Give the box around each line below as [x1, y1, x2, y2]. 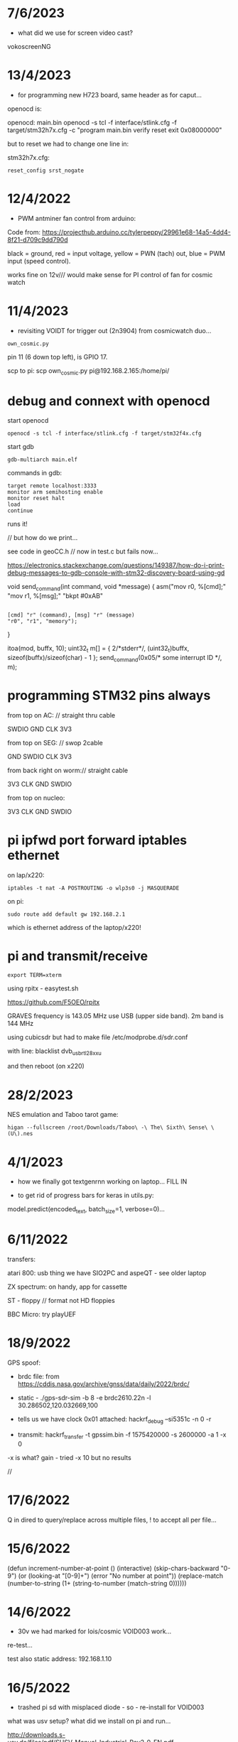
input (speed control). [7, 256, 71, 265]
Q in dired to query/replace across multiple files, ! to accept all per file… [7, 1515, 217, 1524]
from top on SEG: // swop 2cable [7, 738, 103, 747]
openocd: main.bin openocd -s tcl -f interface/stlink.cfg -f [7, 118, 178, 126]
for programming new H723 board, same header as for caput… [17, 90, 202, 99]
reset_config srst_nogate [7, 167, 84, 174]
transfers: [7, 1255, 36, 1264]
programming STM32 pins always [7, 688, 211, 704]
